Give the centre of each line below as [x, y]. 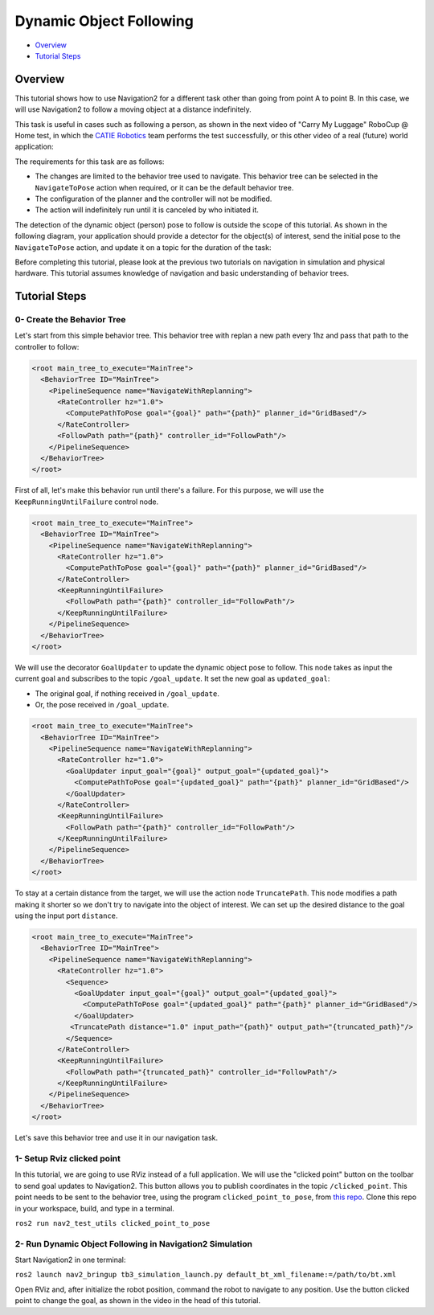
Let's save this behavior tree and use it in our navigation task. [117, 1138]
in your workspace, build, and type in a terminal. [94, 1208]
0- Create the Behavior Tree [70, 320]
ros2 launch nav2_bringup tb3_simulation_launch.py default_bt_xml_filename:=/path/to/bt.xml [206, 1275]
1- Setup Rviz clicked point [68, 1158]
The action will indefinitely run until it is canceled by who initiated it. [147, 210]
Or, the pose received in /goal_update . [102, 705]
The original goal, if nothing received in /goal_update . [127, 693]
